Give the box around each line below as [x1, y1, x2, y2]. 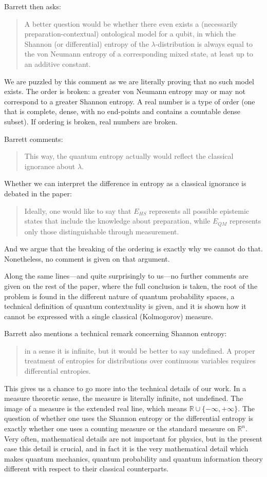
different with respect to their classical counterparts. [4, 463, 169, 474]
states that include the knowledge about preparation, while [24, 215, 211, 226]
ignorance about [24, 160, 75, 171]
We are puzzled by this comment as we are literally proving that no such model [4, 76, 254, 86]
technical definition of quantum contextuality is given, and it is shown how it [4, 301, 246, 311]
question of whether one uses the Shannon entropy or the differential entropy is [4, 413, 254, 424]
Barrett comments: [4, 133, 63, 144]
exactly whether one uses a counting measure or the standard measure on [4, 423, 235, 434]
